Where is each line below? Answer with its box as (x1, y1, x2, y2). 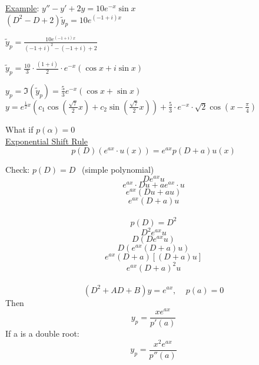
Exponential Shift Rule (5, 134, 88, 147)
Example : (5, 2, 39, 14)
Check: (5, 163, 30, 176)
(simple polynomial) (82, 163, 154, 176)
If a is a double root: (5, 327, 79, 340)
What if (5, 123, 34, 135)
